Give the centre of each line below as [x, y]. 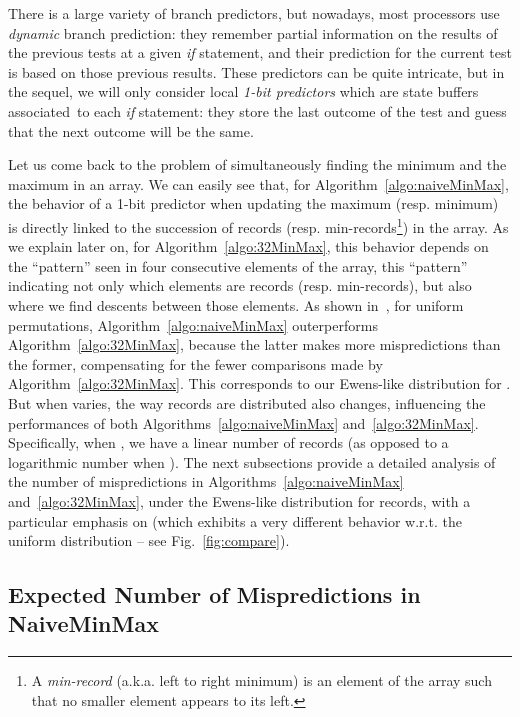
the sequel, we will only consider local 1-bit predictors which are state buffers [243, 91]
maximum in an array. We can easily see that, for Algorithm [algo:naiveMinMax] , [258, 183]
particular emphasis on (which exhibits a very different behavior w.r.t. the [235, 520]
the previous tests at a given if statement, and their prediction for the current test [260, 52]
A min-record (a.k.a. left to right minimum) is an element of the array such [261, 680]
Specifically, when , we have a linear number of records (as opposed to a [228, 442]
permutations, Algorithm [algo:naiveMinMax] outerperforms [193, 324]
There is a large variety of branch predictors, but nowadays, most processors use [254, 13]
